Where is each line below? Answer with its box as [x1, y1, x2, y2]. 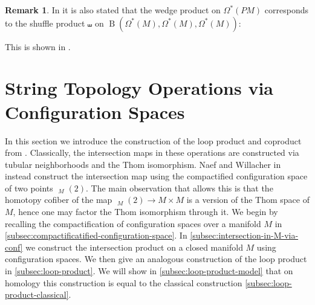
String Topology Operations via [5, 75, 273, 100]
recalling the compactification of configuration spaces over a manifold [5, 217, 261, 230]
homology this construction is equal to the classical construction [5, 276, 242, 289]
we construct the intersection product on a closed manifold [25, 240, 243, 253]
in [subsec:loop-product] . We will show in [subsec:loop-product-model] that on [5, 265, 293, 277]
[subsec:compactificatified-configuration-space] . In [5, 229, 187, 242]
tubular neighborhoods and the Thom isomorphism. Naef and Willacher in [5, 158, 281, 170]
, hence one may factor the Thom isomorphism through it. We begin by [13, 205, 278, 218]
